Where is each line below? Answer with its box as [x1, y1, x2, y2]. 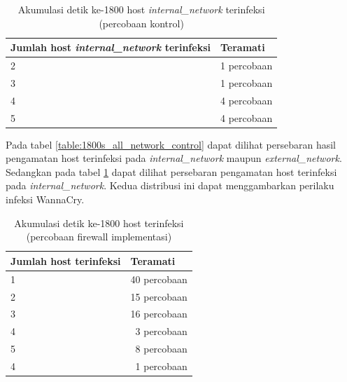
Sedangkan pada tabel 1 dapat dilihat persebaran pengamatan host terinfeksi [6, 164, 337, 179]
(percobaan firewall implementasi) [26, 229, 172, 244]
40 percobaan [130, 271, 187, 286]
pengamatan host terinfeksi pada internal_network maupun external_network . [6, 151, 342, 165]
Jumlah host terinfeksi [10, 253, 121, 268]
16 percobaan [130, 306, 187, 321]
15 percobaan [130, 289, 187, 303]
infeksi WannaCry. [6, 192, 85, 207]
